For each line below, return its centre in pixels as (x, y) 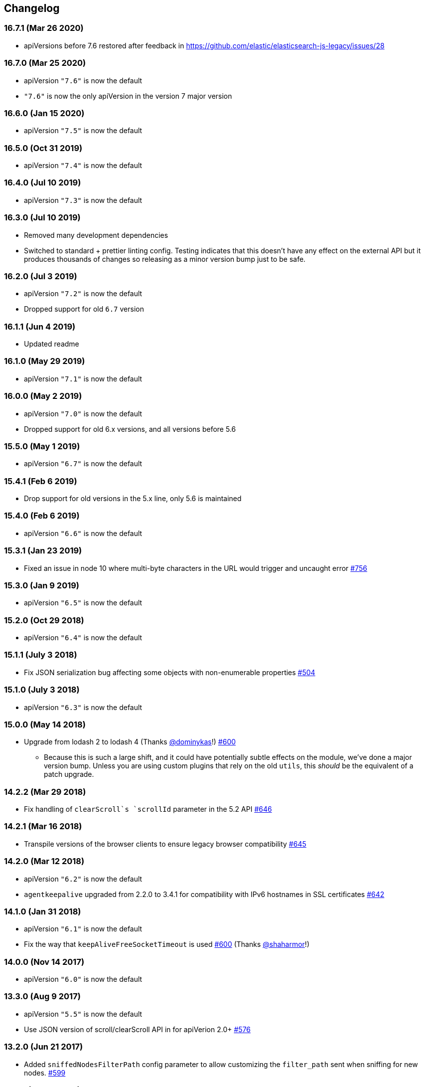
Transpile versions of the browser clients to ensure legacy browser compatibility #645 (165, 844)
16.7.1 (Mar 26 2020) (44, 28)
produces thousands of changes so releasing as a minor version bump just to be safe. (165, 259)
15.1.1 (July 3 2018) (41, 655)
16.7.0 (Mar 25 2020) (45, 63)
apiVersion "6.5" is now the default (83, 603)
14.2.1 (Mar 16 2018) (43, 826)
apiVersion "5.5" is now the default (83, 1014)
